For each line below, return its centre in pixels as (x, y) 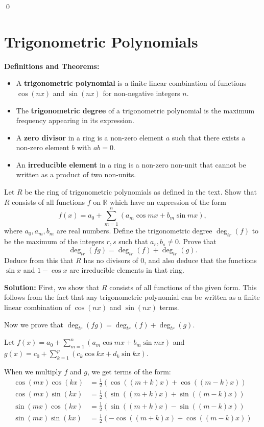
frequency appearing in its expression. (75, 120)
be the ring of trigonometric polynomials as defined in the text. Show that (141, 192)
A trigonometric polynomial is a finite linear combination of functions (131, 83)
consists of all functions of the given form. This (183, 287)
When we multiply (33, 371)
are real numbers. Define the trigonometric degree (134, 231)
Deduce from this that (39, 260)
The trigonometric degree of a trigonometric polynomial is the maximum (135, 110)
